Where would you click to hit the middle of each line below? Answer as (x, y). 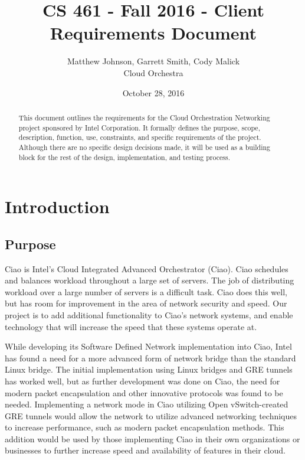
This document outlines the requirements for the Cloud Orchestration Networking (144, 117)
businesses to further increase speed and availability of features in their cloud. (145, 450)
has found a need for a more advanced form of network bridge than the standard (150, 358)
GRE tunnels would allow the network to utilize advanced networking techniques (151, 415)
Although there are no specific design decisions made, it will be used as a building (145, 147)
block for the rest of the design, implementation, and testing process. (124, 157)
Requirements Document (153, 33)
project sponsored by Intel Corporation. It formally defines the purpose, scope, (139, 127)
